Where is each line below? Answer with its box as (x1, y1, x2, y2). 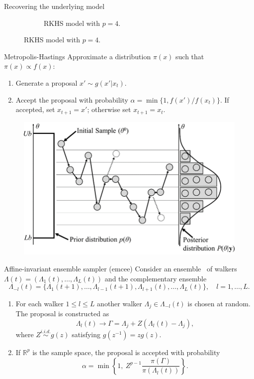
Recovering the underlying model (4, 1, 105, 11)
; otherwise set (87, 104, 131, 115)
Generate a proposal (15, 77, 78, 88)
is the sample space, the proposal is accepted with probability (32, 347, 220, 357)
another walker (97, 298, 142, 308)
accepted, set (15, 104, 55, 115)
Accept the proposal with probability (15, 94, 128, 105)
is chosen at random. (187, 298, 251, 308)
